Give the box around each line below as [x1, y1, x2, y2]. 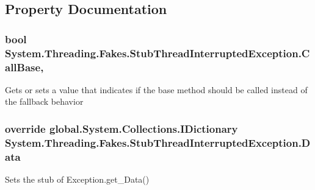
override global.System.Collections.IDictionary [5, 121, 238, 136]
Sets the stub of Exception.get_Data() [5, 173, 150, 186]
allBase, [5, 59, 44, 74]
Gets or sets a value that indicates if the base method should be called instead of [5, 83, 308, 96]
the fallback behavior [5, 95, 84, 108]
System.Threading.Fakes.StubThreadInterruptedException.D [5, 135, 311, 150]
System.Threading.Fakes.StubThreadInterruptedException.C [5, 45, 310, 60]
